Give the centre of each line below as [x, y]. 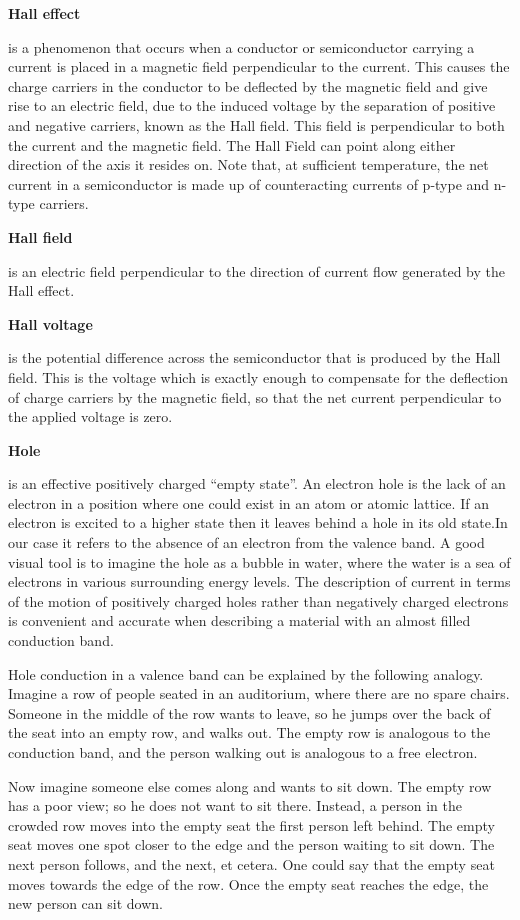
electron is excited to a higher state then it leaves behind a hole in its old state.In [258, 522]
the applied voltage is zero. [90, 416]
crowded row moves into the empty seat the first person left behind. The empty [251, 824]
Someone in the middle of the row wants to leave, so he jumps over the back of [249, 712]
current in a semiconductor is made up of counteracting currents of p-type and [249, 183]
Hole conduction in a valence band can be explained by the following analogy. [246, 673]
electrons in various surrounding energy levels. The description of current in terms [259, 581]
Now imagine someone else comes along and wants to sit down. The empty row [250, 785]
